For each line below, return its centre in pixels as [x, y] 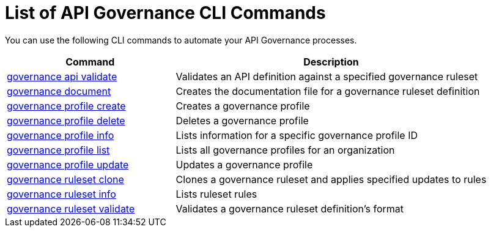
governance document [59, 91]
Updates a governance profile [244, 164]
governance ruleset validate [71, 208]
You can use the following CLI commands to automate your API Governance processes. [181, 40]
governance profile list [58, 150]
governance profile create [66, 106]
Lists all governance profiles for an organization [285, 150]
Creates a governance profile [243, 106]
